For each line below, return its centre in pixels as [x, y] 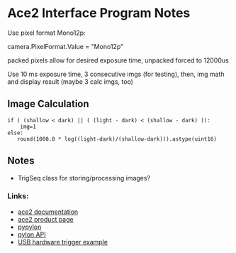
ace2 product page [45, 219]
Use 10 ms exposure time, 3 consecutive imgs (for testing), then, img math [116, 74]
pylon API [32, 234]
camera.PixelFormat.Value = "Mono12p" [66, 46]
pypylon [29, 227]
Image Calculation [49, 104]
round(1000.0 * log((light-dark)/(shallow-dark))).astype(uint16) [117, 139]
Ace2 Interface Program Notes [99, 13]
